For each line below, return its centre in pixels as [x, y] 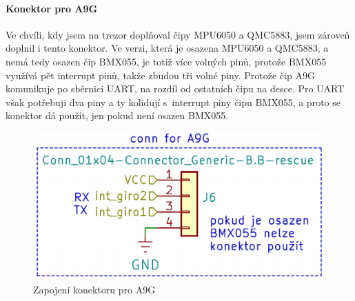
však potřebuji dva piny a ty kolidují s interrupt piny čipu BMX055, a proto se [173, 102]
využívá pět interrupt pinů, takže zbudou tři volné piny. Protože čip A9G [160, 75]
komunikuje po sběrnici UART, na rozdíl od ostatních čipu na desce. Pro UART [175, 89]
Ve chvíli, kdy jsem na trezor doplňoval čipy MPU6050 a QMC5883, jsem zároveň [178, 34]
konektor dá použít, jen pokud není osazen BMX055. [117, 115]
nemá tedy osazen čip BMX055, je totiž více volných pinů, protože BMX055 [166, 61]
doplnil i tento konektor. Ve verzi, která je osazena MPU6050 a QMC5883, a [167, 48]
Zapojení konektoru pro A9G [94, 290]
